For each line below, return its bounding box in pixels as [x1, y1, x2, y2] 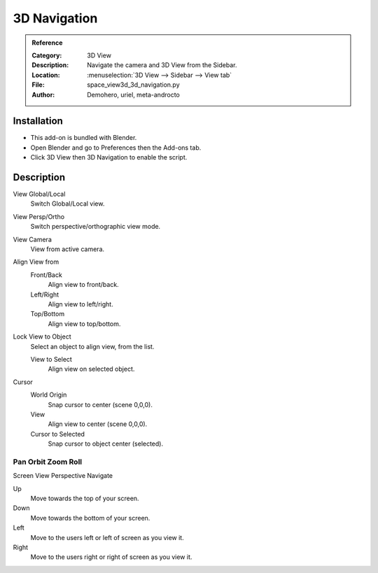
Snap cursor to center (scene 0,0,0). [48, 400, 153, 409]
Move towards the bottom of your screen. [30, 514, 150, 522]
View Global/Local [13, 190, 66, 199]
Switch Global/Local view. [30, 199, 105, 208]
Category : [31, 51, 62, 59]
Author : [31, 90, 55, 99]
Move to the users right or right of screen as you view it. [30, 553, 192, 561]
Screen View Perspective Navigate [13, 472, 113, 480]
